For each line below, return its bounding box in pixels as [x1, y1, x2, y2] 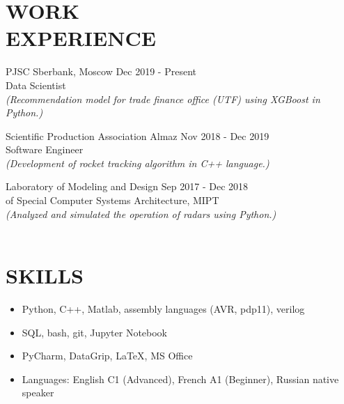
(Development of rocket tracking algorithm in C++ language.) [6, 155, 269, 170]
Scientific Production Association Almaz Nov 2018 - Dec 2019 [6, 128, 269, 143]
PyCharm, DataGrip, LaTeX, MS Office [22, 348, 193, 363]
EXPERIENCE [6, 24, 156, 52]
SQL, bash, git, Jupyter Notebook [22, 325, 168, 339]
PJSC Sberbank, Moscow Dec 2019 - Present [6, 64, 196, 79]
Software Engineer [6, 142, 84, 157]
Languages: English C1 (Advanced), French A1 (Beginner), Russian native [22, 371, 339, 386]
